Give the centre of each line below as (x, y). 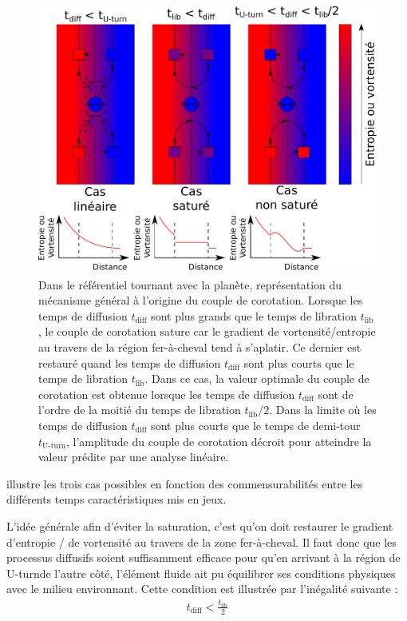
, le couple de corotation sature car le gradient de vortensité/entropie (207, 331)
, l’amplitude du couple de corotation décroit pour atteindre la (219, 441)
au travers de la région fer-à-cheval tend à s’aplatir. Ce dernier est (200, 347)
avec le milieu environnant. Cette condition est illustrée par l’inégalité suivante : (202, 589)
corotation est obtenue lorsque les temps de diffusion (167, 394)
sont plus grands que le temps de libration (254, 315)
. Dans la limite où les (323, 410)
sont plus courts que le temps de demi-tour (256, 425)
